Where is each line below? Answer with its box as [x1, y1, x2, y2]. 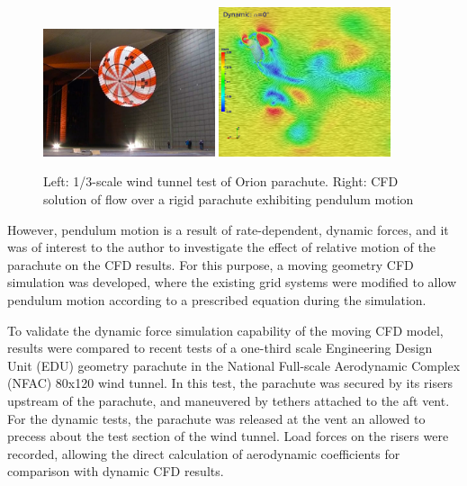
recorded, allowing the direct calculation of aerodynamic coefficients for [7, 444, 400, 463]
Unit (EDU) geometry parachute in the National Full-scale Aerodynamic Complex [7, 355, 461, 374]
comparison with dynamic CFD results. [7, 462, 224, 481]
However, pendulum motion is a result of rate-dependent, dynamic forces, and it [7, 220, 449, 238]
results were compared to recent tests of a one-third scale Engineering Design [7, 338, 433, 357]
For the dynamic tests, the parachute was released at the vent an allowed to [7, 409, 426, 427]
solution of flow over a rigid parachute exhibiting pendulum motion [43, 190, 414, 209]
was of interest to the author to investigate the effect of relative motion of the [7, 238, 436, 256]
